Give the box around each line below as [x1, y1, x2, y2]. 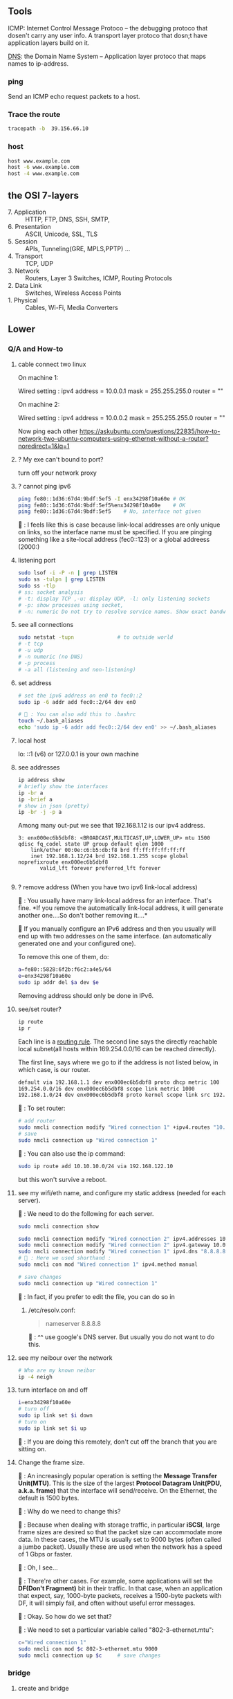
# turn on [17, 1419, 47, 1426]
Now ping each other [17, 427, 78, 435]
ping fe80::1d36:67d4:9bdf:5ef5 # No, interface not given [17, 508, 201, 515]
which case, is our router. [17, 1065, 91, 1073]
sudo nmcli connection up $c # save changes [17, 1652, 161, 1659]
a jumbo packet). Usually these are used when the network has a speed [17, 1543, 223, 1551]
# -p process [17, 660, 56, 666]
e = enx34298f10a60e [17, 972, 71, 980]
